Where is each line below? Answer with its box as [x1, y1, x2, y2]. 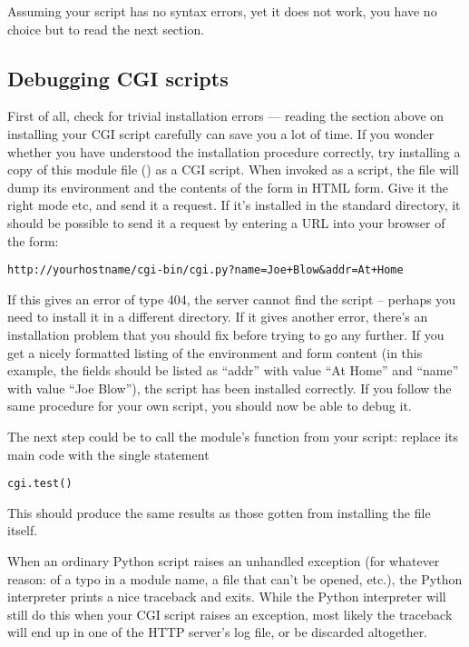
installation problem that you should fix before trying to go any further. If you [7, 324, 445, 343]
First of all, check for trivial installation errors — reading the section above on [7, 106, 445, 125]
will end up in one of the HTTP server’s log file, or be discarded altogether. [7, 622, 428, 642]
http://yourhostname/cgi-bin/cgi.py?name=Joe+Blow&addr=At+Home [7, 264, 404, 277]
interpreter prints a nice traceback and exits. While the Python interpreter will [7, 587, 446, 606]
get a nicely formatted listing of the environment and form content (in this [7, 343, 423, 362]
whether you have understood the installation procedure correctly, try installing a [7, 142, 461, 161]
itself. [7, 521, 38, 540]
